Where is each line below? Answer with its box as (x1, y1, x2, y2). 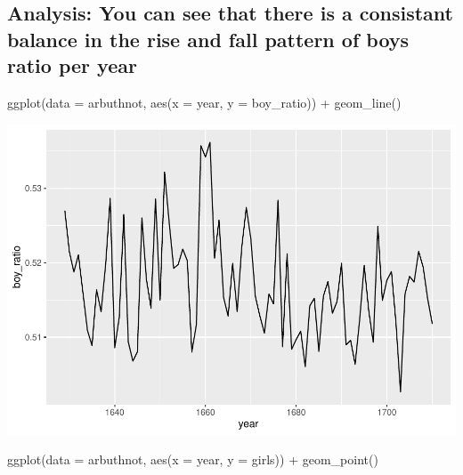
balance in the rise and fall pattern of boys (7, 25, 410, 52)
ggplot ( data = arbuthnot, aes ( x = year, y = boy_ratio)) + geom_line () (7, 93, 402, 111)
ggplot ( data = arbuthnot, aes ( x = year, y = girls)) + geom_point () (7, 450, 378, 469)
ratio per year (7, 52, 137, 79)
